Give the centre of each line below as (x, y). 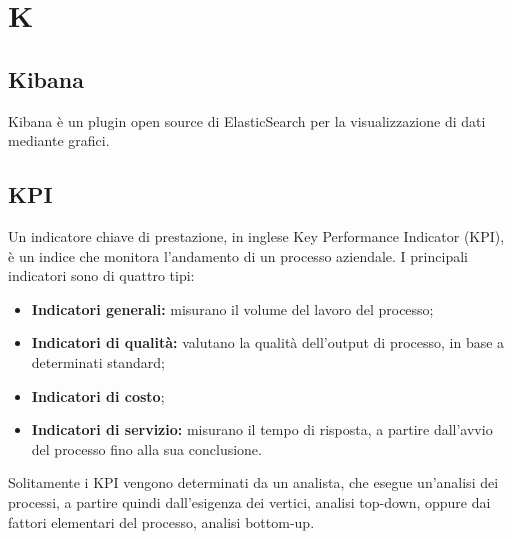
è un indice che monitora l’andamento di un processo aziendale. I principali (238, 255)
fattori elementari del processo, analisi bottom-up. (161, 521)
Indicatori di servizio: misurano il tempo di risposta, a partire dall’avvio (262, 429)
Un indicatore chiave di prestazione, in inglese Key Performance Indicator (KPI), (256, 235)
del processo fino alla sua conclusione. (146, 448)
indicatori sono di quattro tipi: (101, 275)
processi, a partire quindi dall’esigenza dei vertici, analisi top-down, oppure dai (249, 501)
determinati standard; (98, 361)
